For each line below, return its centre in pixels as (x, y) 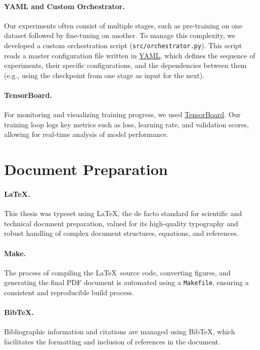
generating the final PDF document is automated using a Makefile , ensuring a (126, 282)
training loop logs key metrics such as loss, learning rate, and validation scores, (126, 124)
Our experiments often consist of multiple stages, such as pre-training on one (123, 25)
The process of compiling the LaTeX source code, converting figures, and (117, 272)
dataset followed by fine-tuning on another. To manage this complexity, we (120, 35)
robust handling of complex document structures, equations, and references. (121, 233)
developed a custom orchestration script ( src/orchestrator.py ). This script (123, 45)
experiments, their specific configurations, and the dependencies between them (125, 65)
